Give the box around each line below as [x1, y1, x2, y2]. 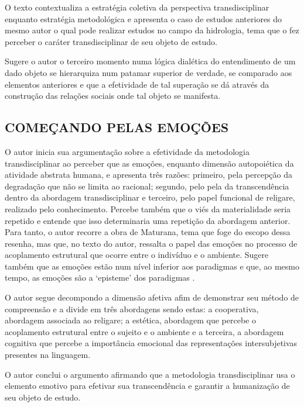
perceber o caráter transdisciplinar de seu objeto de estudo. [5, 35, 217, 47]
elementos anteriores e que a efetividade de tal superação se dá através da [5, 78, 269, 90]
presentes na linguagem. [5, 349, 91, 361]
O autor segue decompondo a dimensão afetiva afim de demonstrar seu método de [5, 291, 299, 303]
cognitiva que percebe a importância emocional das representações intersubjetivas [5, 337, 298, 349]
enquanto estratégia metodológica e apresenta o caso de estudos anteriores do [5, 12, 282, 25]
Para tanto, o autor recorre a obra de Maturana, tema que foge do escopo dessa [5, 226, 291, 238]
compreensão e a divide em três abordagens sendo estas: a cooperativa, [5, 302, 259, 315]
